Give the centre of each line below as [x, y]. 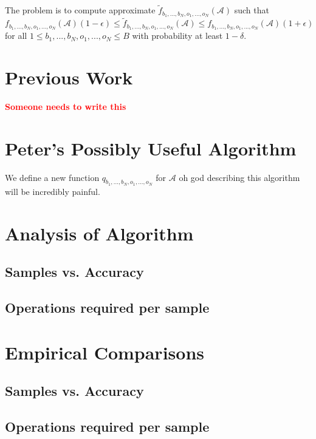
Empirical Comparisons [105, 352]
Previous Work [69, 77]
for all [16, 36]
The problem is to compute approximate [80, 10]
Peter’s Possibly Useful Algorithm [151, 148]
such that [252, 10]
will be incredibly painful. [53, 191]
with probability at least [177, 36]
